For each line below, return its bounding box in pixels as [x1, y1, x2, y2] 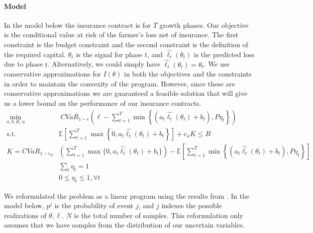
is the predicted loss [194, 49, 255, 59]
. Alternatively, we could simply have [47, 59, 161, 69]
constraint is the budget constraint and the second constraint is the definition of [4, 39, 248, 49]
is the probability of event [54, 200, 133, 211]
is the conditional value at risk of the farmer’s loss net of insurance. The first [4, 29, 238, 40]
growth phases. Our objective [159, 19, 249, 30]
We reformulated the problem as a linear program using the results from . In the [4, 190, 249, 201]
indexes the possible [161, 200, 222, 211]
